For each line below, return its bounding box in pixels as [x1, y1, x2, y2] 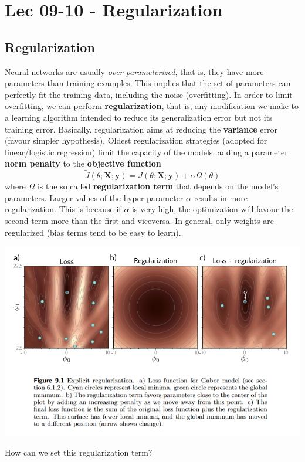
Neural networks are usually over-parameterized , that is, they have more [5, 65, 264, 77]
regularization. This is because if [5, 203, 121, 215]
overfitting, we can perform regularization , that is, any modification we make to [5, 100, 299, 112]
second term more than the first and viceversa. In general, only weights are [5, 214, 274, 226]
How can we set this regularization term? [5, 446, 152, 458]
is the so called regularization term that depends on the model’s [37, 180, 279, 192]
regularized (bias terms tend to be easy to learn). [5, 226, 181, 238]
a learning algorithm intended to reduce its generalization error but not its [5, 111, 273, 123]
